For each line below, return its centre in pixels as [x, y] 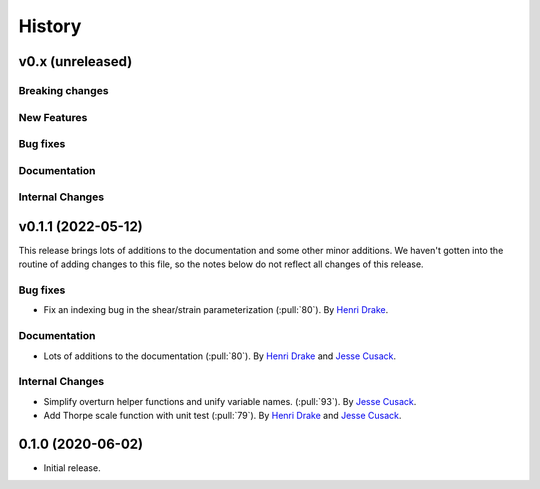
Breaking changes [63, 90]
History [50, 26]
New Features [53, 117]
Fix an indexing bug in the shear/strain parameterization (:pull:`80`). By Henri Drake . [216, 310]
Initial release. [72, 468]
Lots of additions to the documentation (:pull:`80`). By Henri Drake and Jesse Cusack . [220, 356]
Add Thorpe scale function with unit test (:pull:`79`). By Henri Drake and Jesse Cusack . [222, 416]
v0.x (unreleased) [75, 61]
